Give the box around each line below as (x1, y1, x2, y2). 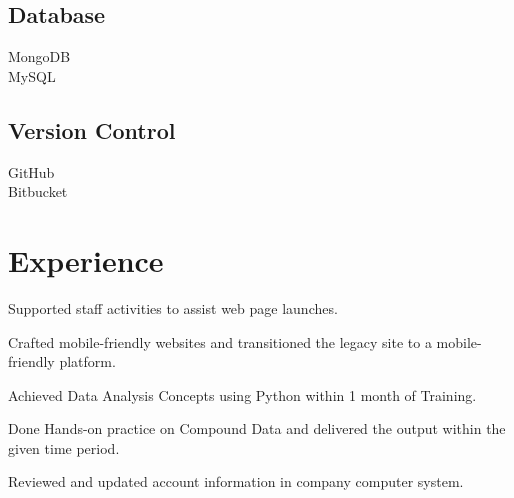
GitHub (8, 161, 55, 182)
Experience (8, 239, 164, 280)
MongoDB (8, 46, 71, 67)
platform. (59, 351, 116, 372)
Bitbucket (8, 181, 68, 202)
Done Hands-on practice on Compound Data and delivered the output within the (8, 418, 506, 439)
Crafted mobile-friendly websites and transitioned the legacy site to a (8, 331, 432, 352)
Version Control (8, 114, 176, 145)
